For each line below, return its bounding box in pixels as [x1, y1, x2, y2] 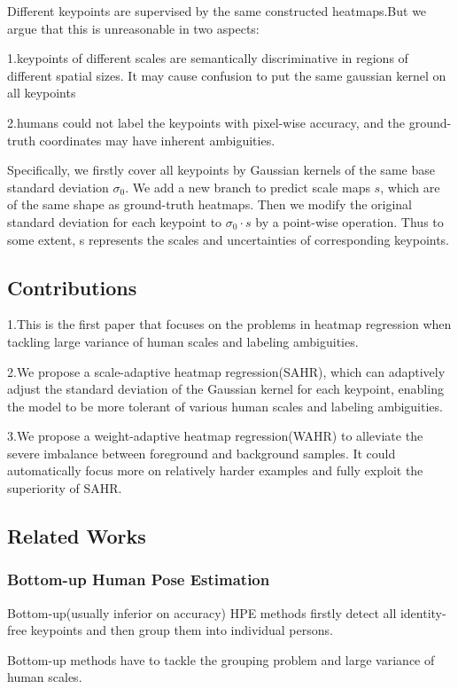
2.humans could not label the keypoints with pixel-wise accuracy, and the [7, 113, 406, 131]
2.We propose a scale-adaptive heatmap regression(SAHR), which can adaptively [7, 362, 446, 380]
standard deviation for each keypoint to [7, 212, 222, 231]
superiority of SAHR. [7, 479, 122, 497]
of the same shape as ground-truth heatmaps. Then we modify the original [7, 195, 412, 214]
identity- [400, 603, 446, 622]
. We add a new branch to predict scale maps [125, 177, 370, 196]
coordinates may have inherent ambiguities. [39, 130, 276, 149]
